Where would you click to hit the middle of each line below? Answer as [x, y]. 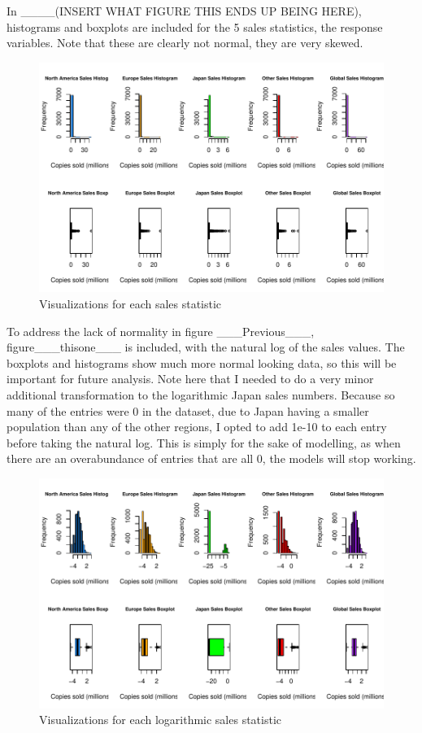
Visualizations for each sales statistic [131, 304]
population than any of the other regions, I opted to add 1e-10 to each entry [197, 427]
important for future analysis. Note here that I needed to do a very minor [190, 379]
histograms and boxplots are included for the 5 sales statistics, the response [195, 26]
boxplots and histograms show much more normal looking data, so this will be [202, 362]
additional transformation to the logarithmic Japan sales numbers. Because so [201, 395]
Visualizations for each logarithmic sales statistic [161, 720]
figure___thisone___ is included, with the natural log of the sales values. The [206, 347]
